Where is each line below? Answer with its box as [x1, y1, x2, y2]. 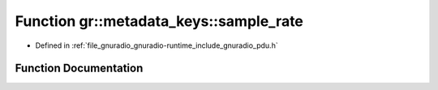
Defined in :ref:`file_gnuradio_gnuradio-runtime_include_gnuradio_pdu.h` [35, 41, 279, 50]
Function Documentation [15, 62, 144, 75]
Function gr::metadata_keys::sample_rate [15, 12, 304, 30]
